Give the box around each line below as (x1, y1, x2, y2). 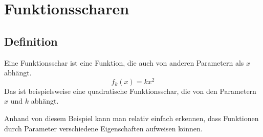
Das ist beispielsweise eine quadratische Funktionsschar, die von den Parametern (4, 85, 256, 96)
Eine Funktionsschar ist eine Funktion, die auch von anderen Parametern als (4, 57, 244, 68)
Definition (4, 33, 58, 49)
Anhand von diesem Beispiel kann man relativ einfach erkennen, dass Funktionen (4, 113, 259, 124)
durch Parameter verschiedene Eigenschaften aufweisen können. (4, 123, 203, 133)
